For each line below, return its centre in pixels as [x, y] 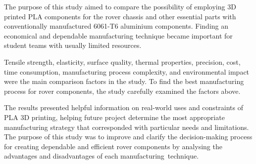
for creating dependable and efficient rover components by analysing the [113, 146]
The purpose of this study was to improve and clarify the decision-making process [128, 137]
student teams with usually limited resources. [73, 45]
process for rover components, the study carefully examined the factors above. [122, 91]
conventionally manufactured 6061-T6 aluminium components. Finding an [116, 26]
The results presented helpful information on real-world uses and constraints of [124, 107]
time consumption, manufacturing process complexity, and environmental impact [127, 71]
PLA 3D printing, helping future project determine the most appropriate [114, 117]
